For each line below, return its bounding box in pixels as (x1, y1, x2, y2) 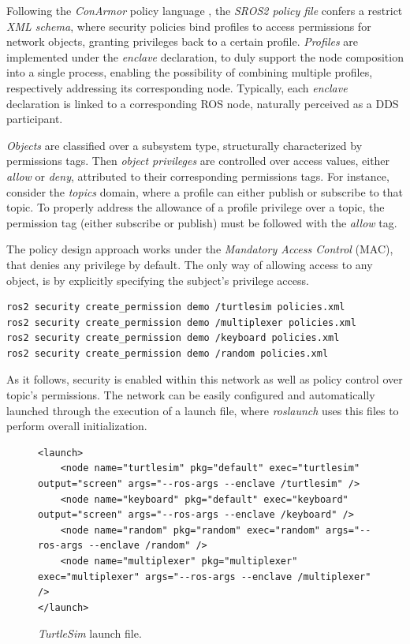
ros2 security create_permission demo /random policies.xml (6, 347, 329, 359)
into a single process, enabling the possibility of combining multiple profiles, (6, 64, 373, 80)
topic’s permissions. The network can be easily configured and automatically (6, 387, 375, 403)
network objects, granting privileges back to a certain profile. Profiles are (6, 33, 359, 50)
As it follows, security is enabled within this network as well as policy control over (6, 371, 403, 388)
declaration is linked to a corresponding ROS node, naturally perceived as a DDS (6, 95, 399, 111)
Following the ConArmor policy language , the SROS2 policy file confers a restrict (6, 2, 403, 18)
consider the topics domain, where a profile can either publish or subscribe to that (6, 183, 404, 200)
